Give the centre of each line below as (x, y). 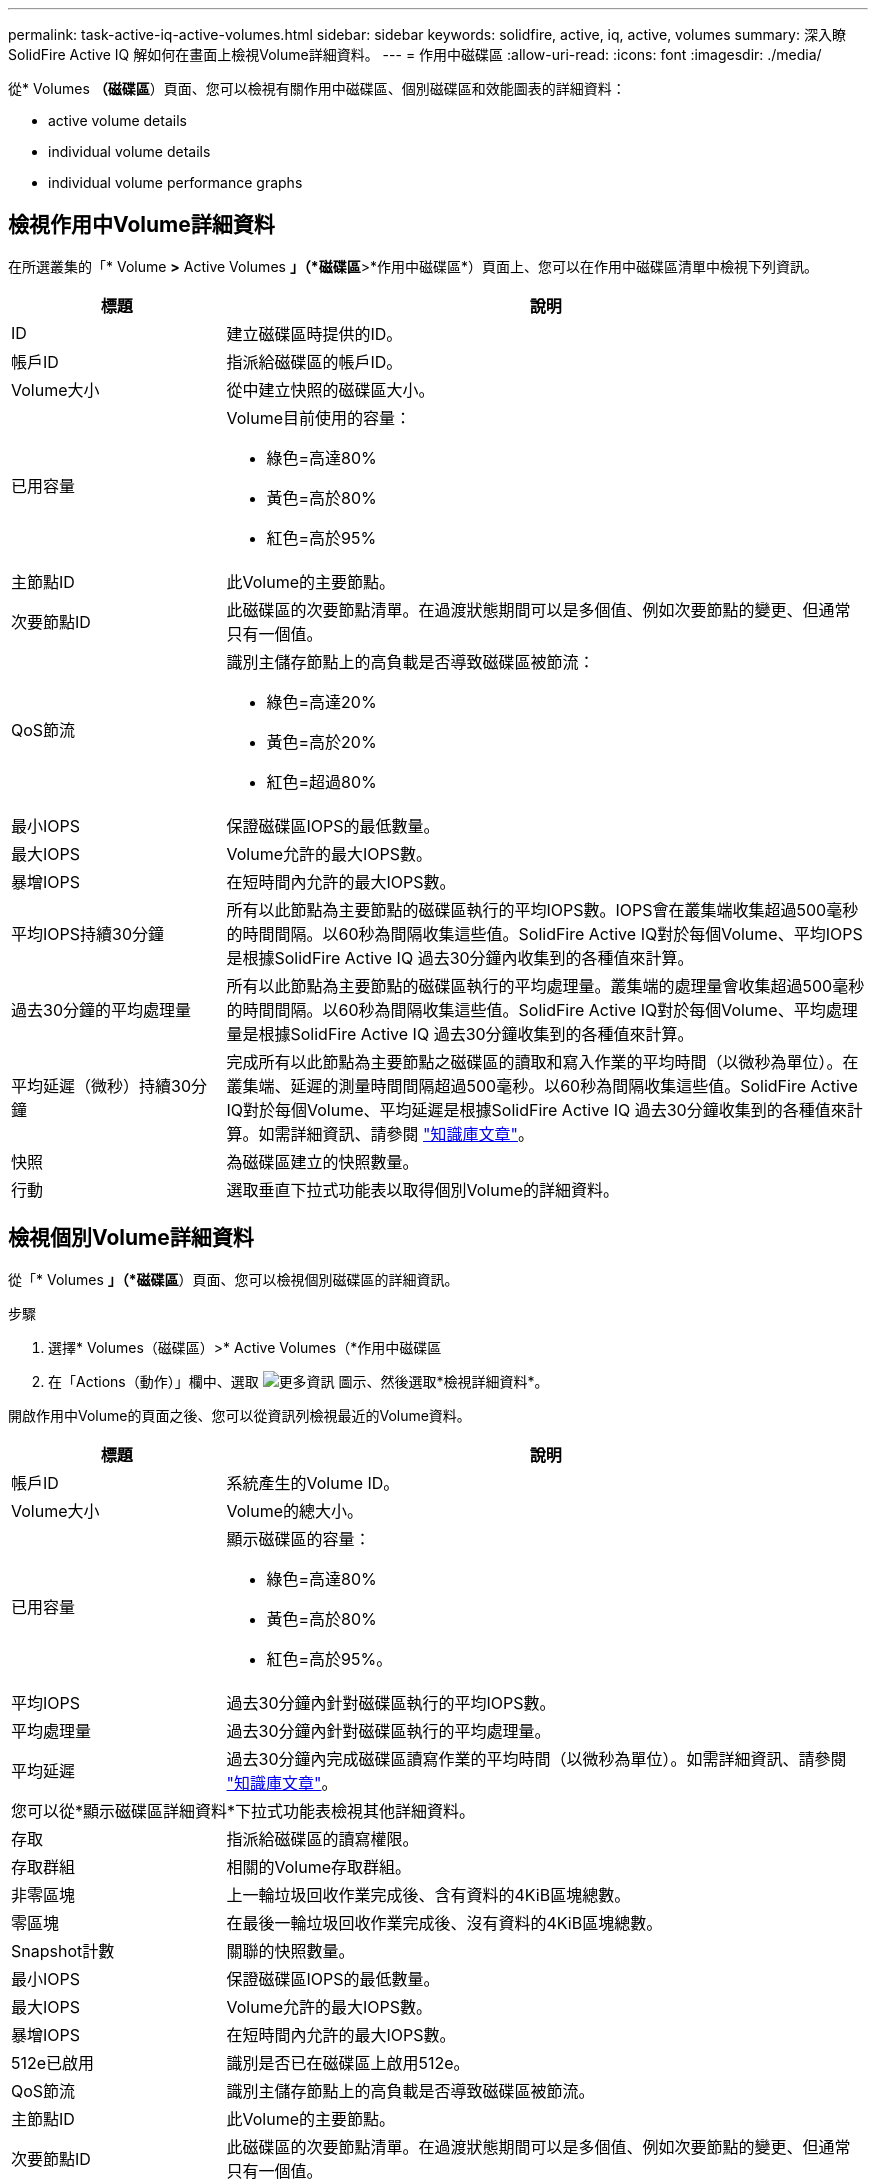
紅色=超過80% (321, 781)
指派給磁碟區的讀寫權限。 (322, 1838)
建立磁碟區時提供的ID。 (314, 333)
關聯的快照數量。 (290, 1950)
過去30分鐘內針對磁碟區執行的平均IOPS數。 (391, 1702)
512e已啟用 (53, 2062)
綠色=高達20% (321, 701)
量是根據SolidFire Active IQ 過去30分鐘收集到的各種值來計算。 (460, 1033)
